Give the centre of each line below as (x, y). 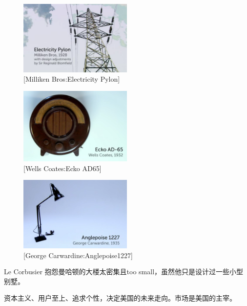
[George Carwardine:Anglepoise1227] (78, 255)
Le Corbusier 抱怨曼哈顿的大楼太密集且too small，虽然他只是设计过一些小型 (124, 272)
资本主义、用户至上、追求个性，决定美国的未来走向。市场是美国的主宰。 (120, 297)
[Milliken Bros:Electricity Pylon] (72, 79)
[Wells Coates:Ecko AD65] (62, 168)
